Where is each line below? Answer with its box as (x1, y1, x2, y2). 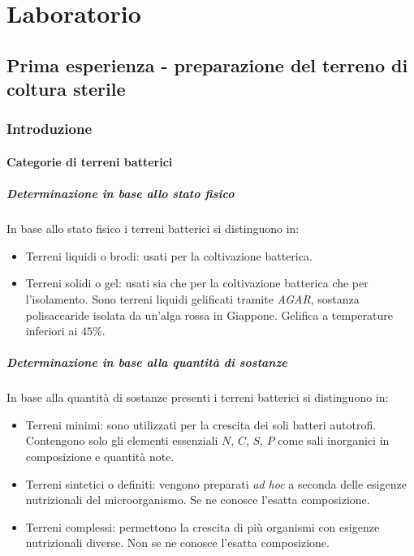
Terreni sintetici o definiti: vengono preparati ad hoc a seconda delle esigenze (25, 475, 407, 492)
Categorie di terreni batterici (6, 153, 173, 170)
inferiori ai (25, 322, 78, 339)
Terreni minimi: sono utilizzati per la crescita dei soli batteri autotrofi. (25, 416, 377, 433)
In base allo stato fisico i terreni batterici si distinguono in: (6, 220, 300, 237)
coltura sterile (6, 76, 126, 101)
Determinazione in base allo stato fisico (6, 185, 235, 202)
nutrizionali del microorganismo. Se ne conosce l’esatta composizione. (25, 491, 370, 508)
